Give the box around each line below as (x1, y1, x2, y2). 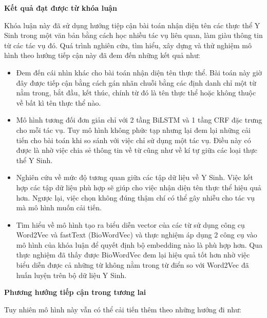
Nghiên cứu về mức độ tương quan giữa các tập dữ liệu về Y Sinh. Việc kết (16, 172, 254, 183)
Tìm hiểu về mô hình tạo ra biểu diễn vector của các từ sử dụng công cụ (16, 219, 245, 230)
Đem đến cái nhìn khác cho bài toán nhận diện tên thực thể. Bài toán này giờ (16, 67, 262, 77)
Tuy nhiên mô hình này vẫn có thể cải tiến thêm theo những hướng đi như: (4, 304, 241, 314)
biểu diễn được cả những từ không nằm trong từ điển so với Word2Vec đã (16, 260, 249, 270)
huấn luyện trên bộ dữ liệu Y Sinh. (16, 269, 127, 280)
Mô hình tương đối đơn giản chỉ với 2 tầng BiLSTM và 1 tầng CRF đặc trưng (16, 114, 262, 125)
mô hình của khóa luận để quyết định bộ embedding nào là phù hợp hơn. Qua (16, 239, 262, 250)
